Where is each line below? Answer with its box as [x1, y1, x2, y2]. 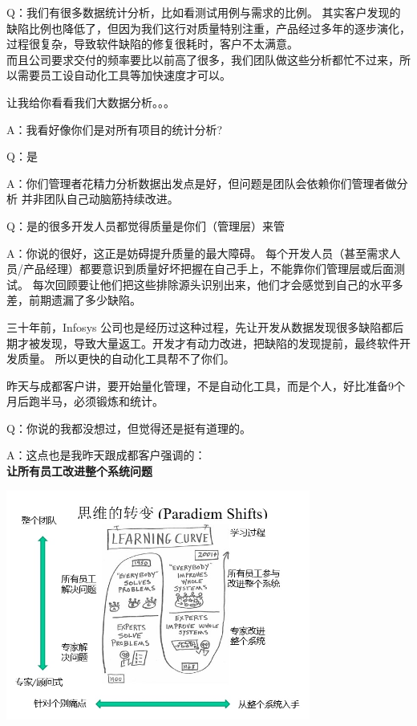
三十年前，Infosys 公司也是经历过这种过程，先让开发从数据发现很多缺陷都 [6, 318, 393, 335]
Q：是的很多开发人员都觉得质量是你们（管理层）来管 [6, 217, 285, 234]
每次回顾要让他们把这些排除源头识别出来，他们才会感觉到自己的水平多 [32, 275, 403, 292]
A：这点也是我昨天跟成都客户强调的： [6, 447, 206, 463]
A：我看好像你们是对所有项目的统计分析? [6, 120, 223, 137]
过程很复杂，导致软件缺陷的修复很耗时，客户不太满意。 [6, 35, 298, 52]
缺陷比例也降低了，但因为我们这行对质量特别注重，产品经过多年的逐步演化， [6, 19, 411, 36]
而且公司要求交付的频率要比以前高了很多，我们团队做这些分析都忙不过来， [6, 51, 399, 67]
